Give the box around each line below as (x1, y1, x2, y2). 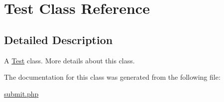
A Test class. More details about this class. (4, 55, 135, 65)
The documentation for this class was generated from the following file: (4, 72, 221, 82)
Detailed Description (4, 32, 113, 47)
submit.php (4, 88, 39, 99)
